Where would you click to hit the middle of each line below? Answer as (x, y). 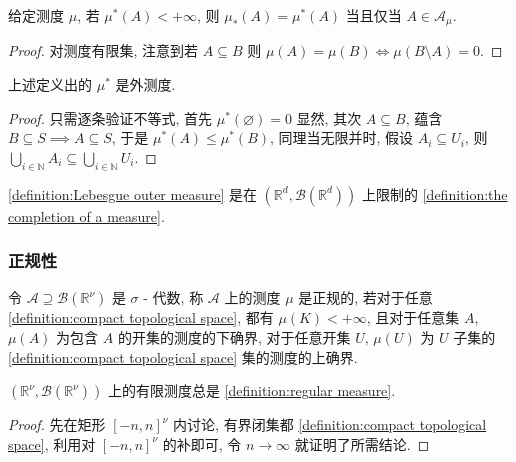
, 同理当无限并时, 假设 (342, 137)
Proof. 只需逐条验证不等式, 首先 (110, 117)
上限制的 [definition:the (435, 193)
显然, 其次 (329, 117)
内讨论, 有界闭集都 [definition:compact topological (330, 424)
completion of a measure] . (86, 215)
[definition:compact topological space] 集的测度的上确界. (183, 356)
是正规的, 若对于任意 (365, 297)
